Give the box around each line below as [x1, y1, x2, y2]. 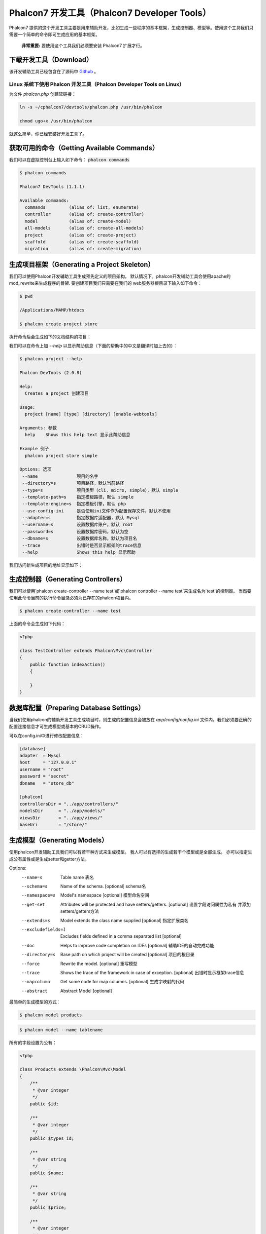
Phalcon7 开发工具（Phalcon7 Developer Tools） [9, 7, 211, 18]
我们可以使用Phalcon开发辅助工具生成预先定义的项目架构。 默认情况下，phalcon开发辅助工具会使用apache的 [9, 273, 231, 279]
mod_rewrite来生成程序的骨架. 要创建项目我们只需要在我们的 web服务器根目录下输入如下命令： [9, 280, 202, 286]
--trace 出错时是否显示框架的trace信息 [22, 542, 142, 548]
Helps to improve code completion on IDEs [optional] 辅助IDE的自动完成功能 [60, 942, 214, 948]
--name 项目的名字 [22, 473, 99, 479]
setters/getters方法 [60, 908, 100, 914]
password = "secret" [19, 773, 69, 779]
